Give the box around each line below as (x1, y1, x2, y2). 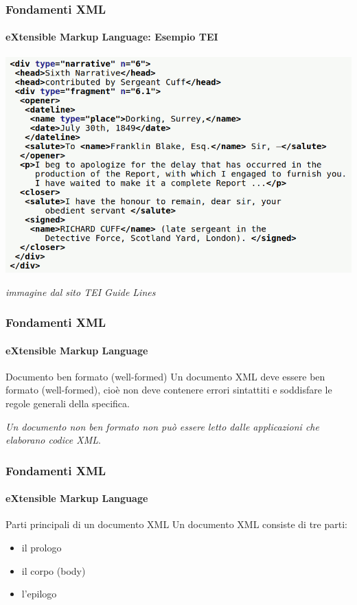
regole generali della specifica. (5, 396, 130, 410)
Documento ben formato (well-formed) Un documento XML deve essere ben (5, 369, 325, 383)
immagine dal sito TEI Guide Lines (5, 284, 156, 299)
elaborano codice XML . (5, 433, 101, 447)
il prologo (21, 540, 62, 554)
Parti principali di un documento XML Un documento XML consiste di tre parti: (5, 517, 347, 532)
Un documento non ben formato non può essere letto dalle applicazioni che (5, 419, 319, 433)
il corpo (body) (21, 563, 86, 578)
